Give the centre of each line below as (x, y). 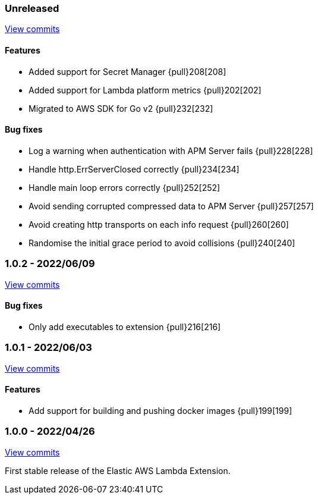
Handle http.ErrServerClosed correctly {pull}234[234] (134, 169)
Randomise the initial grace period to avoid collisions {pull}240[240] (162, 243)
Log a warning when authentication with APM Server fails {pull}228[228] (171, 150)
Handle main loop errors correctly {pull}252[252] (125, 187)
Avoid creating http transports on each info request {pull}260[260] (159, 224)
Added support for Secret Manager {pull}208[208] (127, 71)
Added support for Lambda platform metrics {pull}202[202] (145, 90)
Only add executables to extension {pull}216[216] (125, 327)
